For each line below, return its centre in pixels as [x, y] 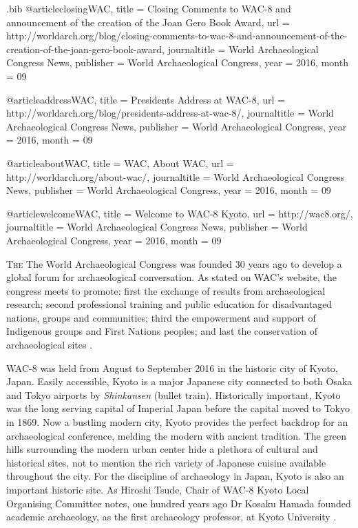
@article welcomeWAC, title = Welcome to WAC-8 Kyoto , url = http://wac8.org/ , [180, 213]
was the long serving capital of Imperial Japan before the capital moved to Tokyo [178, 408]
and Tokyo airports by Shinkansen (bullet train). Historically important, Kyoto [173, 394]
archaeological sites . [50, 345]
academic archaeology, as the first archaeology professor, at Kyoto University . [171, 517]
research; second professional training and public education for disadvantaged [169, 304]
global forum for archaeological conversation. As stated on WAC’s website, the [172, 277]
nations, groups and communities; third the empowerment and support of [161, 317]
